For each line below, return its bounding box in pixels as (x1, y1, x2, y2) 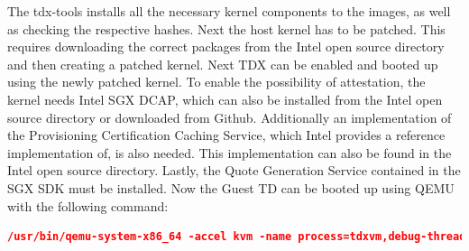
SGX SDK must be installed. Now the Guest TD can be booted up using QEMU (7, 178, 455, 197)
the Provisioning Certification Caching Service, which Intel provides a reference (7, 125, 446, 144)
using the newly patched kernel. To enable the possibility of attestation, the (7, 72, 426, 91)
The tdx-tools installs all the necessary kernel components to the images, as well (7, 2, 451, 20)
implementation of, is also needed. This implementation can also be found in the (7, 143, 452, 162)
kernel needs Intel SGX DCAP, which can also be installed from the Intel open (7, 89, 443, 108)
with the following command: (7, 196, 169, 215)
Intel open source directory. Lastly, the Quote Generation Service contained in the (7, 161, 461, 180)
